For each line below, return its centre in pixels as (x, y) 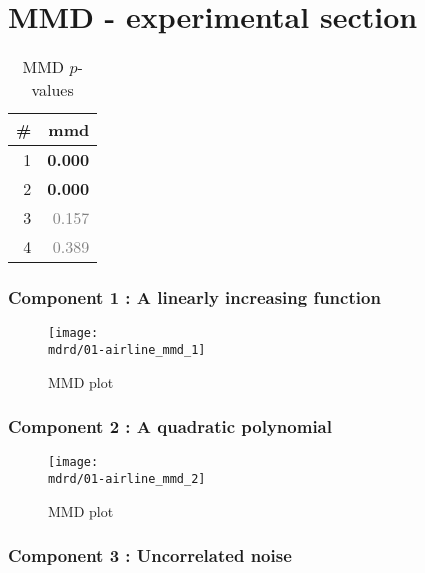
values (52, 90)
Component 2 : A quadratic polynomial (170, 426)
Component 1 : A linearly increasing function (194, 297)
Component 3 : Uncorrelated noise (150, 555)
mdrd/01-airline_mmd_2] (127, 479)
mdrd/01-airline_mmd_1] (127, 350)
